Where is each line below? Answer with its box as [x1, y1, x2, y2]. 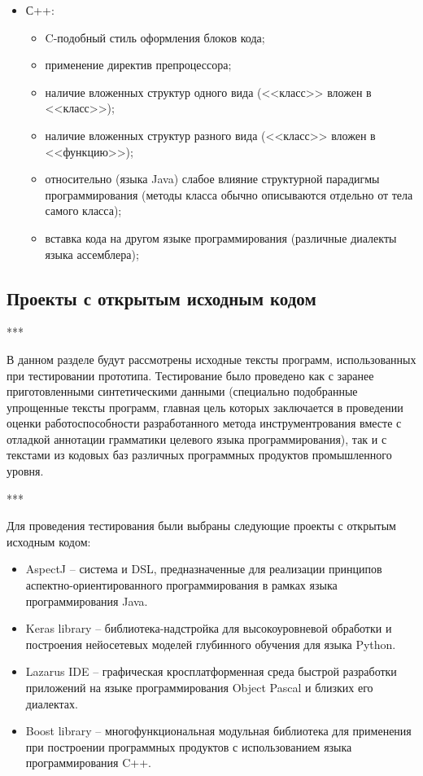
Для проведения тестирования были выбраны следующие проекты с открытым [7, 517, 396, 534]
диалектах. [25, 695, 78, 712]
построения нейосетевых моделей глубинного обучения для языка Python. [25, 635, 396, 652]
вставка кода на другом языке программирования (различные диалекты [45, 229, 397, 246]
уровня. [7, 463, 44, 480]
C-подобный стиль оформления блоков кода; [45, 28, 265, 46]
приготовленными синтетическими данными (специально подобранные [7, 383, 358, 400]
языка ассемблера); [45, 245, 139, 262]
